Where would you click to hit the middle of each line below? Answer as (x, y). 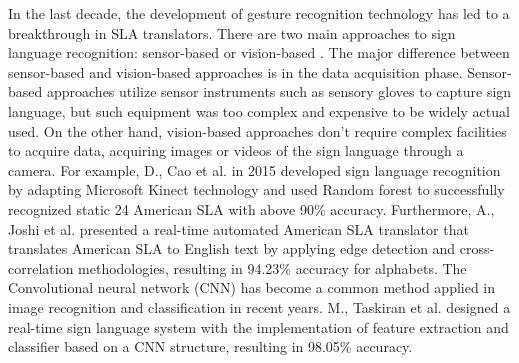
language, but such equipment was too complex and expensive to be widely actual (259, 110)
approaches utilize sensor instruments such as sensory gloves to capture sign (279, 91)
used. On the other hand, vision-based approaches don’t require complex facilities (257, 130)
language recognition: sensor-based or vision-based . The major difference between (259, 52)
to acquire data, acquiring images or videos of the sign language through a (236, 150)
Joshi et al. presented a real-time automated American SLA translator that (238, 228)
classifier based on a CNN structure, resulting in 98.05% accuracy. (210, 346)
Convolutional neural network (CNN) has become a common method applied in (252, 287)
